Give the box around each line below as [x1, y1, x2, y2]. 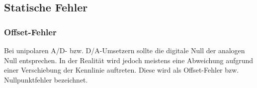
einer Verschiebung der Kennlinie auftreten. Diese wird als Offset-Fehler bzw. [4, 65, 239, 75]
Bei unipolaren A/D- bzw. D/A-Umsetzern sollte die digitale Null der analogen [4, 45, 245, 55]
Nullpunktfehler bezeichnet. [4, 74, 88, 85]
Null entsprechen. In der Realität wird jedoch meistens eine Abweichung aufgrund [4, 55, 254, 65]
